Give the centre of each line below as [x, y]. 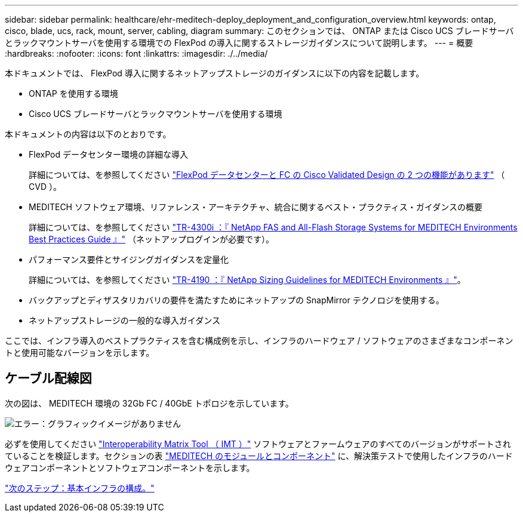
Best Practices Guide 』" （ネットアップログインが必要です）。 [152, 239]
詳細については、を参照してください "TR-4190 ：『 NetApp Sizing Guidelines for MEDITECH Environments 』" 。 [247, 280]
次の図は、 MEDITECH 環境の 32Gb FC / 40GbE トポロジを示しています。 [149, 403]
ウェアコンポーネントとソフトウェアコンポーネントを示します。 [130, 467]
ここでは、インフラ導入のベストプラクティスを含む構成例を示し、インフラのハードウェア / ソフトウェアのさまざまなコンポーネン [259, 341]
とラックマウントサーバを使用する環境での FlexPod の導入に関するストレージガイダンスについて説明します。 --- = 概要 [239, 43]
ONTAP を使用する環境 [73, 93]
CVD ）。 [45, 187]
